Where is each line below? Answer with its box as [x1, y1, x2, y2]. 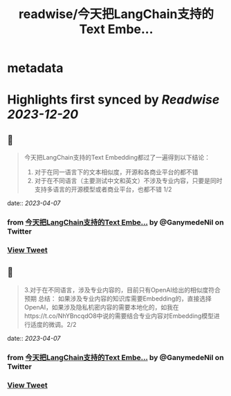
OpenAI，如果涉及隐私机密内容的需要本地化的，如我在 [24, 303, 179, 311]
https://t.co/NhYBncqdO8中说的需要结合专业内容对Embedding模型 [24, 312, 214, 320]
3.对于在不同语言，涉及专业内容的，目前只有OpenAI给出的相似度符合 [24, 285, 221, 294]
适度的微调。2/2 [30, 320, 77, 328]
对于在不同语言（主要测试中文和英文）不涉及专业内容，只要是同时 [34, 177, 223, 185]
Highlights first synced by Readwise [7, 92, 220, 108]
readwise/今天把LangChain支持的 [18, 6, 214, 22]
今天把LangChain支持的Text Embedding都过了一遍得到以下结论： [24, 153, 211, 162]
